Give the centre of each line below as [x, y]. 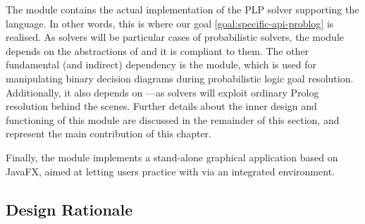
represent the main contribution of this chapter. [109, 133]
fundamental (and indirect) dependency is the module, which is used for [161, 64]
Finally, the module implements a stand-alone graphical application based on [172, 157]
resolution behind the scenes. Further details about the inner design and [161, 106]
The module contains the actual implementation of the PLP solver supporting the [182, 9]
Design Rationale [69, 209]
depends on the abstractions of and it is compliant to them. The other [157, 50]
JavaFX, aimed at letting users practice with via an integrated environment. [170, 171]
